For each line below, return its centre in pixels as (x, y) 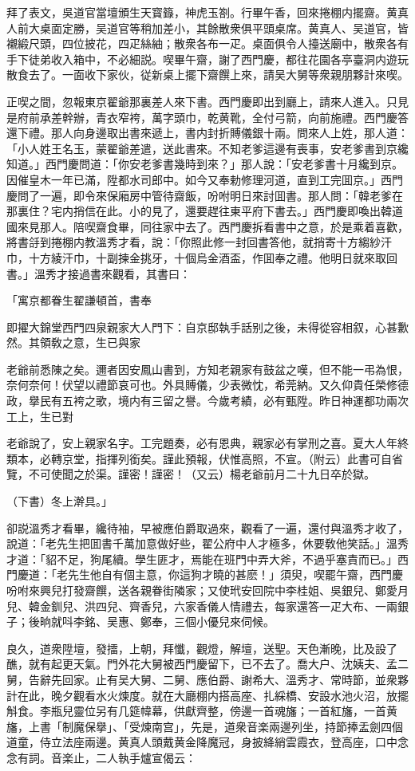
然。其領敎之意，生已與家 (73, 342)
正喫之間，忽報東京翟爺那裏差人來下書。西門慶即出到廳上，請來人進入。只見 (207, 101)
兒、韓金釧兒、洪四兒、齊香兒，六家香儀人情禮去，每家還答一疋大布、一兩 (202, 606)
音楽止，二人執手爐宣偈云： (123, 757)
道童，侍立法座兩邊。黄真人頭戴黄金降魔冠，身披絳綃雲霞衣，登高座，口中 (202, 742)
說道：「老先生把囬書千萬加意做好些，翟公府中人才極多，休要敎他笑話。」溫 (202, 543)
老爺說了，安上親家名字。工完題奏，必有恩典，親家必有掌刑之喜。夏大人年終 (207, 443)
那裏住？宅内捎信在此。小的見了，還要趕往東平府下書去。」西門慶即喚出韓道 (205, 211)
